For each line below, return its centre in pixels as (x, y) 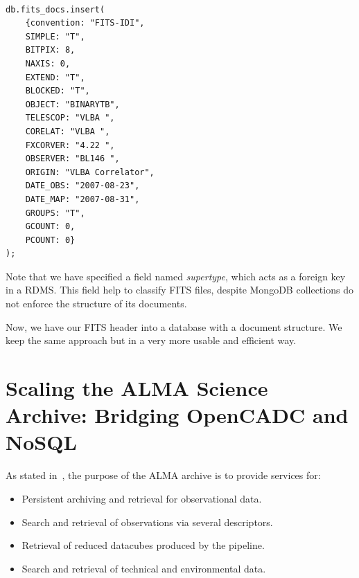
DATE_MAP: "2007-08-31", (82, 199)
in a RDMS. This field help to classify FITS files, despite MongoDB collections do (179, 290)
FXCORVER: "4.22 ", (70, 145)
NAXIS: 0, (48, 63)
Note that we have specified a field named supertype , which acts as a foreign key (176, 276)
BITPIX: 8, (50, 50)
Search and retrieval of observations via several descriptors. (147, 522)
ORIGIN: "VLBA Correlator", (90, 172)
